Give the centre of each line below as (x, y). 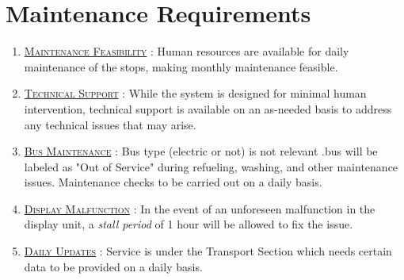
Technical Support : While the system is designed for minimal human (195, 93)
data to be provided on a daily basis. (113, 266)
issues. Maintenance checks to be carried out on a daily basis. (173, 182)
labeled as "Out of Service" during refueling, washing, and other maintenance (211, 166)
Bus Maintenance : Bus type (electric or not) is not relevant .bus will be (201, 151)
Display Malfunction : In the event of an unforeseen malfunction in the (200, 208)
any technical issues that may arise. (110, 124)
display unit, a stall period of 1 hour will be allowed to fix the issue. (189, 224)
